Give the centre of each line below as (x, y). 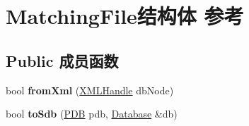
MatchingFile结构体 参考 (125, 16)
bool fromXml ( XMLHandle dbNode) (90, 90)
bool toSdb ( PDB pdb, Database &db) (92, 114)
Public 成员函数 (62, 60)
